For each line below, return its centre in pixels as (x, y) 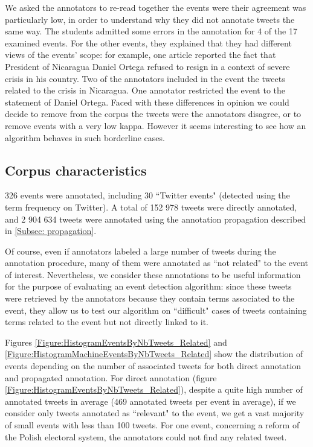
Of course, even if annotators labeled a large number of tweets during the (140, 251)
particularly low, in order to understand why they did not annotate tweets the (150, 19)
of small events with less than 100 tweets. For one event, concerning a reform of (152, 425)
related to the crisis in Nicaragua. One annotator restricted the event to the (145, 90)
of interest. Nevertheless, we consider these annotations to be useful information (153, 274)
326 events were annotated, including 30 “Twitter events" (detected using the (147, 195)
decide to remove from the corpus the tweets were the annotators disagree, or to (153, 114)
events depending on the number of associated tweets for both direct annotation (153, 366)
